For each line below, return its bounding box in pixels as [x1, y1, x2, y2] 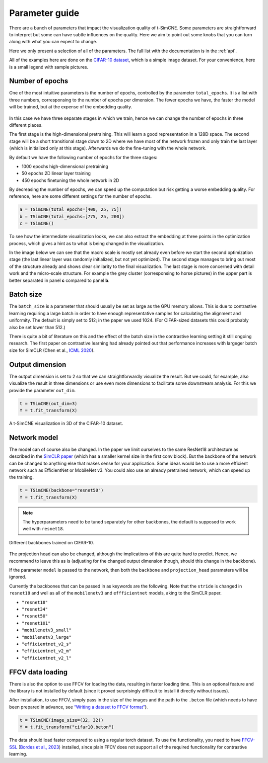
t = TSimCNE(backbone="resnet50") [19, 488, 104, 493]
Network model [9, 433, 58, 442]
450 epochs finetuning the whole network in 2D [21, 177, 119, 183]
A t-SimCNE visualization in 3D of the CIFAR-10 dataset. [9, 420, 124, 426]
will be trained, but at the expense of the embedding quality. [9, 104, 133, 110]
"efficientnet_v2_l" [21, 655, 72, 661]
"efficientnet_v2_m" [21, 648, 72, 654]
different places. [9, 122, 43, 128]
